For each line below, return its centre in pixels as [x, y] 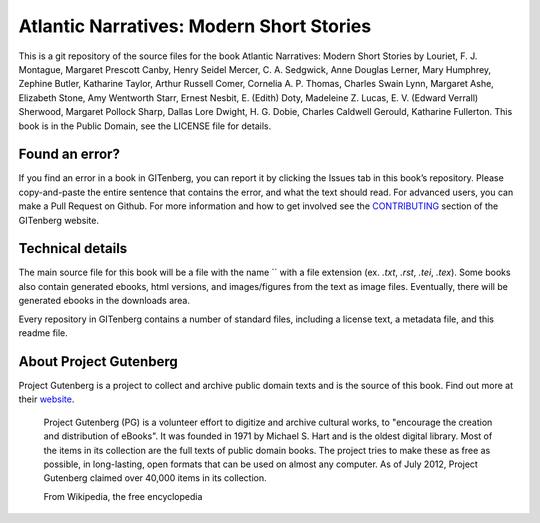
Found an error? [69, 154]
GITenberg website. [59, 220]
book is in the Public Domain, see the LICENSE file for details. [145, 126]
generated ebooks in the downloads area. [104, 301]
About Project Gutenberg [98, 361]
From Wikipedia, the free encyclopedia [123, 496]
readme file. [43, 333]
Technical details [73, 248]
